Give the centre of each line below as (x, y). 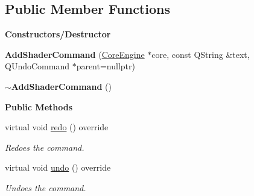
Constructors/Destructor (58, 34)
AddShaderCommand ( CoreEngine (75, 54)
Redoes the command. (45, 147)
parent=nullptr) (106, 66)
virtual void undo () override (58, 167)
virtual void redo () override (57, 127)
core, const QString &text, (201, 54)
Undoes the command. (46, 187)
